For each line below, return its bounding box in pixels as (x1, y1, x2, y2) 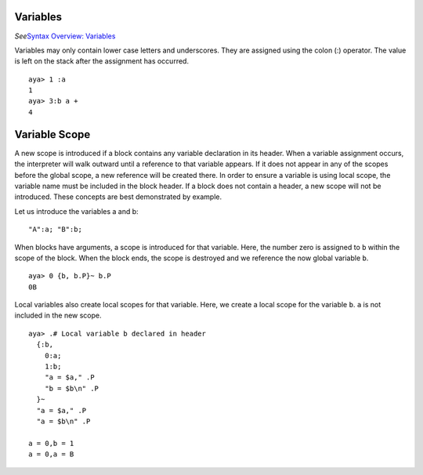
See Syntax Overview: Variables (14, 31, 116, 41)
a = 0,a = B (28, 450, 74, 459)
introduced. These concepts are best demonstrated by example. (14, 192, 222, 201)
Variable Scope (14, 128, 91, 141)
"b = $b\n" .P (44, 384, 99, 393)
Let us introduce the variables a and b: (14, 206, 139, 216)
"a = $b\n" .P (36, 416, 91, 426)
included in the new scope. (14, 310, 102, 321)
